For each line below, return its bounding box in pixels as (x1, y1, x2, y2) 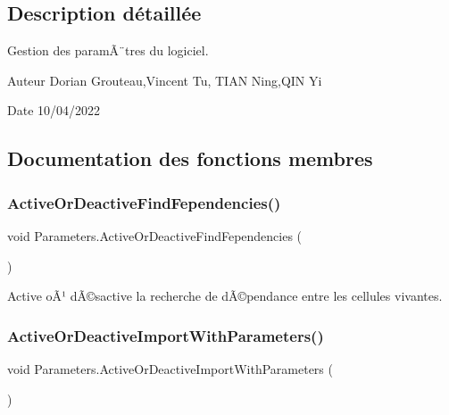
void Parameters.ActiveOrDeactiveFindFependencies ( (7, 226, 303, 245)
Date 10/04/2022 (7, 101, 101, 120)
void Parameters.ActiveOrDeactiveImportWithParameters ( (7, 359, 333, 378)
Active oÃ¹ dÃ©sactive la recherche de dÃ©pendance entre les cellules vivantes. (7, 286, 443, 305)
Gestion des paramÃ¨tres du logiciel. (7, 41, 209, 60)
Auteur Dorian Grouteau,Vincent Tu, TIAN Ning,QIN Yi (7, 71, 322, 89)
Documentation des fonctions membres (7, 145, 373, 172)
